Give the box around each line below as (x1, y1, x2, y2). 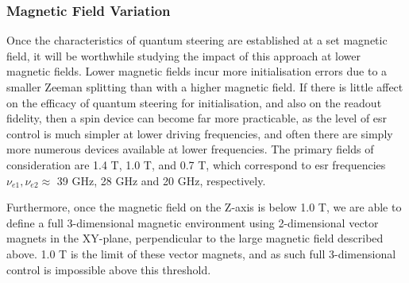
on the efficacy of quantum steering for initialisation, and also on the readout (6, 94, 382, 110)
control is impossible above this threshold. (6, 261, 211, 277)
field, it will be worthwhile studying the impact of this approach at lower (6, 47, 361, 64)
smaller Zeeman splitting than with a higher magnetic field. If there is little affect (6, 79, 403, 95)
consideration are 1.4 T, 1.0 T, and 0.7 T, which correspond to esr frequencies (6, 156, 386, 173)
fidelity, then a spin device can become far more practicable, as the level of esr (6, 110, 388, 126)
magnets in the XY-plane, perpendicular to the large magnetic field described (6, 230, 384, 246)
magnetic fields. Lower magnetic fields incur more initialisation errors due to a (6, 63, 388, 79)
